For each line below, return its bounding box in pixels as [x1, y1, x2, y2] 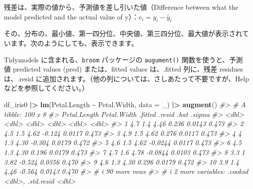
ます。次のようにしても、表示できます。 [10, 38, 138, 48]
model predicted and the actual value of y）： [4, 11, 139, 21]
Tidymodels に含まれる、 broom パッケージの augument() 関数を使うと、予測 [4, 54, 243, 64]
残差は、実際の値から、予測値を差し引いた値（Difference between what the [4, 2, 239, 12]
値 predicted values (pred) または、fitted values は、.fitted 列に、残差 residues [4, 64, 243, 74]
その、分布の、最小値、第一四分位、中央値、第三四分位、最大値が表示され [4, 28, 242, 38]
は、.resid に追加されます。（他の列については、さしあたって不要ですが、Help [4, 73, 249, 83]
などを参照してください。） [4, 83, 89, 93]
